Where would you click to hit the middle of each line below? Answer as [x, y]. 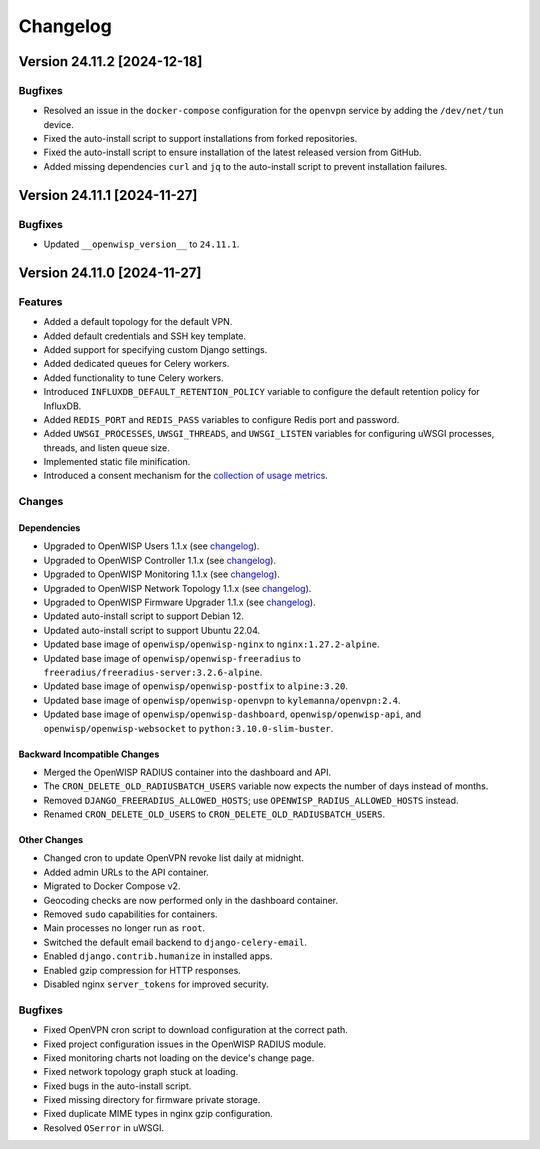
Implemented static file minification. [117, 462]
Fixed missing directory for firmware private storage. [152, 1100]
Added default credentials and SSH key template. [145, 336]
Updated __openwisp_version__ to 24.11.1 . [141, 244]
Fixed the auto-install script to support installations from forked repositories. [200, 139]
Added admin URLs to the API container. [126, 872]
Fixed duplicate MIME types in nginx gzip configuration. [158, 1114]
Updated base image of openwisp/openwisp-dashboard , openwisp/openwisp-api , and [232, 714]
